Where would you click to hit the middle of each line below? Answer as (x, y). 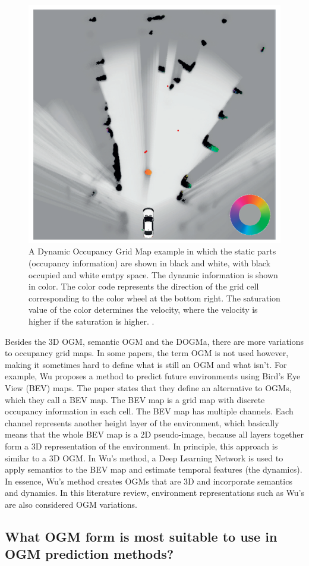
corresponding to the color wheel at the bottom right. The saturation (154, 298)
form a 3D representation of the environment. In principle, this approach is (141, 446)
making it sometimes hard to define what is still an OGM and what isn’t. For (146, 364)
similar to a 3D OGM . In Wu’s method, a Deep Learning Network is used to (144, 457)
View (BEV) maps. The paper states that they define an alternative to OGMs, (148, 387)
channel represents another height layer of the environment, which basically (142, 422)
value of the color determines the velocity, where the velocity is (143, 309)
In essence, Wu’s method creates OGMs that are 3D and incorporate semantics (149, 481)
